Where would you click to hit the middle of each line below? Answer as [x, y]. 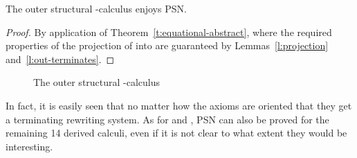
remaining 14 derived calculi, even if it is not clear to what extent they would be [176, 133]
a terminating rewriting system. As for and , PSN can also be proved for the [167, 119]
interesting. [29, 146]
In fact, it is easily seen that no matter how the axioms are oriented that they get [179, 105]
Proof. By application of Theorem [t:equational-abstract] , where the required [169, 32]
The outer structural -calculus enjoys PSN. [96, 8]
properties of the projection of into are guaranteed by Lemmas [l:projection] [167, 45]
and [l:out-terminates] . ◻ [60, 59]
